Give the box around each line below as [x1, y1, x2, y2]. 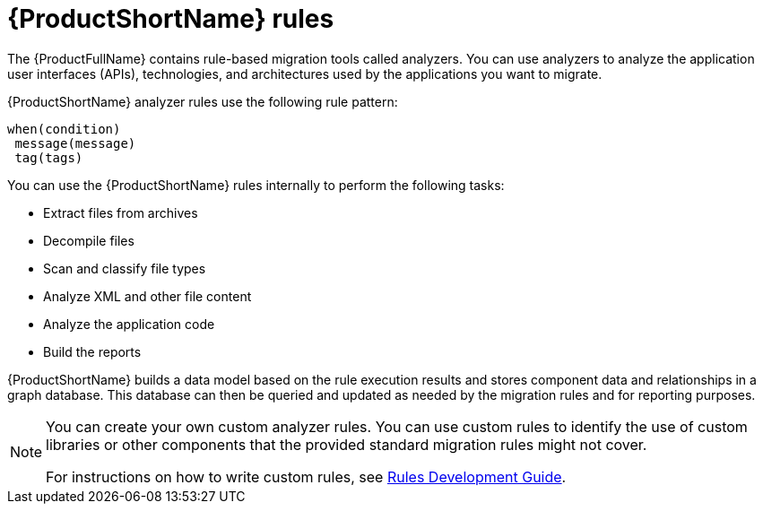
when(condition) [7, 121, 121, 136]
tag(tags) [14, 150, 83, 165]
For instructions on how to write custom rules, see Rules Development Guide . [46, 467, 567, 486]
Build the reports [43, 343, 142, 359]
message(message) [14, 135, 136, 151]
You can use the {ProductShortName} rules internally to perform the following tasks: [7, 177, 505, 193]
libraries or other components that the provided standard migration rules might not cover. [46, 435, 647, 454]
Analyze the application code [43, 316, 215, 332]
